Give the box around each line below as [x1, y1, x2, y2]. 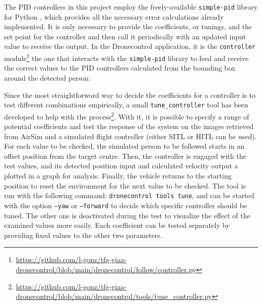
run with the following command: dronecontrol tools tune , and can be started [4, 190, 254, 201]
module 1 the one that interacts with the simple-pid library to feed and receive [4, 51, 249, 63]
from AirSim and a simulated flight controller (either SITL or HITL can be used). [4, 131, 257, 141]
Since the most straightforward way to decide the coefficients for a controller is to [4, 89, 256, 100]
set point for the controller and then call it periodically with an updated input [4, 31, 246, 41]
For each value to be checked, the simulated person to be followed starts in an [4, 141, 244, 151]
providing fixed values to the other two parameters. [4, 229, 162, 240]
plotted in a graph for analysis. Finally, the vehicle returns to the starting [4, 170, 232, 181]
